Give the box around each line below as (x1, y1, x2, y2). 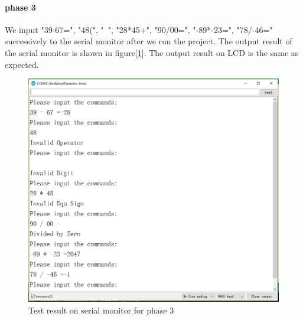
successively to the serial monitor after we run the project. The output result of (5, 35, 292, 47)
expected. (5, 58, 39, 70)
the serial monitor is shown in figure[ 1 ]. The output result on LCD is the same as (5, 46, 299, 58)
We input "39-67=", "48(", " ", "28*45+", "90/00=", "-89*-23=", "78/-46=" (5, 23, 273, 35)
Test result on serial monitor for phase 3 (28, 303, 174, 316)
